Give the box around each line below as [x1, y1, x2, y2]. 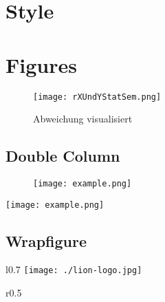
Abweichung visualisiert [33, 111, 133, 126]
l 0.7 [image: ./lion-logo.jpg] [5, 262, 142, 277]
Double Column [5, 145, 120, 166]
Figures [5, 50, 77, 78]
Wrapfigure [5, 230, 87, 251]
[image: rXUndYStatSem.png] [33, 91, 162, 102]
